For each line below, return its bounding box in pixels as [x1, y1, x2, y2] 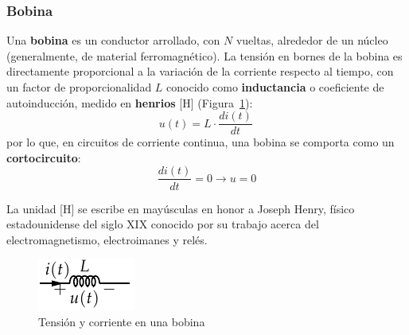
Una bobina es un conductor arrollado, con [6, 32, 220, 49]
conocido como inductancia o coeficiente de [166, 79, 384, 95]
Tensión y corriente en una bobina [38, 313, 205, 329]
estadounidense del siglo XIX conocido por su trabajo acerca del [6, 216, 319, 232]
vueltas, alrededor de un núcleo [236, 32, 388, 49]
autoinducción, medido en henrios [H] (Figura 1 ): [6, 94, 253, 111]
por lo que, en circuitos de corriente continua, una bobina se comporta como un [6, 134, 395, 150]
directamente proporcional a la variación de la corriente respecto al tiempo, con [6, 63, 394, 80]
